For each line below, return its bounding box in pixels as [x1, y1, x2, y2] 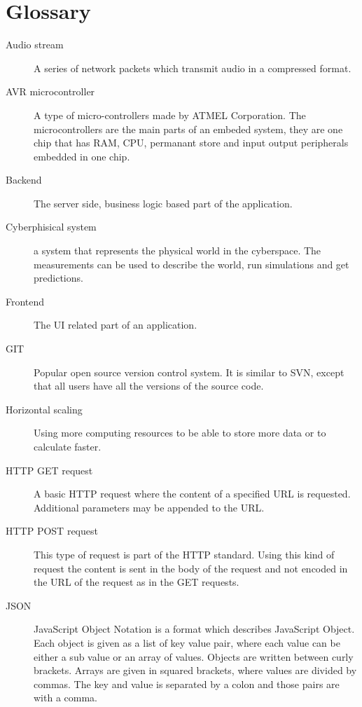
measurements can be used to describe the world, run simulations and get [34, 256, 349, 271]
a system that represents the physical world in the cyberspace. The [34, 243, 321, 258]
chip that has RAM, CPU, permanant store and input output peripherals [34, 135, 349, 150]
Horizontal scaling [6, 401, 83, 416]
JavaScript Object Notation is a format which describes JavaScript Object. [34, 622, 355, 636]
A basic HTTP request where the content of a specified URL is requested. [34, 486, 351, 501]
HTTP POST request [6, 523, 98, 538]
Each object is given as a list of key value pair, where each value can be [34, 635, 340, 650]
